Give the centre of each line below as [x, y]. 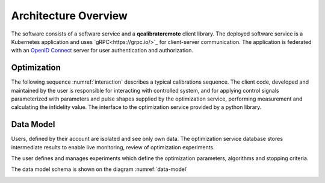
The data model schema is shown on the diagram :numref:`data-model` [99, 169]
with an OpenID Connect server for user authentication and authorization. [102, 51]
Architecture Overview [69, 16]
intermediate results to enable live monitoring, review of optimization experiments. [113, 147]
